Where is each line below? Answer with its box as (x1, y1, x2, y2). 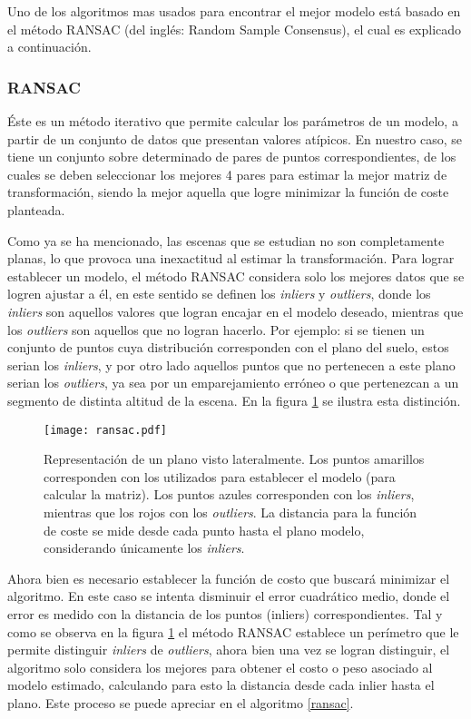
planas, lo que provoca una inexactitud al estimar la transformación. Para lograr (7, 249, 455, 268)
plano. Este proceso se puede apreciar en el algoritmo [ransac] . (7, 693, 354, 712)
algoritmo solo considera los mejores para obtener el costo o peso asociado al (7, 657, 433, 676)
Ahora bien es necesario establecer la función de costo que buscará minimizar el (7, 568, 450, 587)
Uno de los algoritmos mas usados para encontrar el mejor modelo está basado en (7, 2, 461, 20)
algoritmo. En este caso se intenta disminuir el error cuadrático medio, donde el (7, 586, 450, 606)
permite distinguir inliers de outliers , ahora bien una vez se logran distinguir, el (7, 640, 450, 659)
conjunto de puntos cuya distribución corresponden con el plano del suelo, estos (7, 338, 449, 357)
